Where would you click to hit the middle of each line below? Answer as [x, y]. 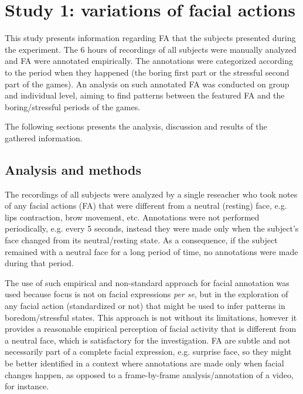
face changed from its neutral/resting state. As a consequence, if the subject [141, 240]
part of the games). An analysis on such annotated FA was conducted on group [147, 84]
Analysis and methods [73, 169]
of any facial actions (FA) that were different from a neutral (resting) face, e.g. [146, 206]
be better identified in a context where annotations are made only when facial [144, 363]
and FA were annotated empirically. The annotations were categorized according [149, 61]
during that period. [39, 263]
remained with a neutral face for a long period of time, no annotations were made [151, 251]
